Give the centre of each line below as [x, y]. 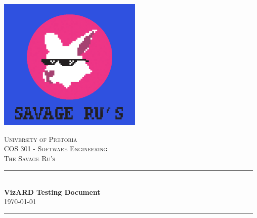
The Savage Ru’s [30, 158]
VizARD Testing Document [52, 192]
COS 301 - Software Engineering [56, 149]
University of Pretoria [41, 139]
